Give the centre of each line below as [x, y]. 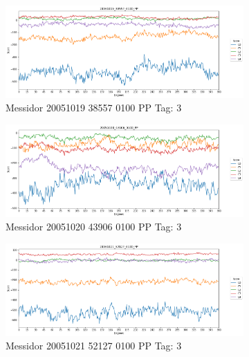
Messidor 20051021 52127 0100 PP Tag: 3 [94, 346]
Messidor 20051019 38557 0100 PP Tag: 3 [94, 108]
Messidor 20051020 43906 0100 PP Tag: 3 [94, 227]
